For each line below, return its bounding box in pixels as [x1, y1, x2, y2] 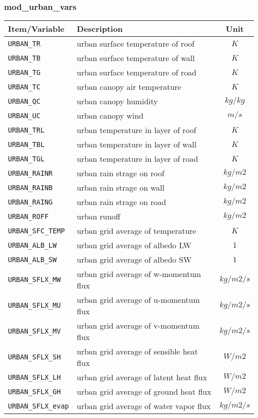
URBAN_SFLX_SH [8, 353, 61, 361]
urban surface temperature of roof [76, 38, 194, 50]
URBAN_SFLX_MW [8, 276, 61, 284]
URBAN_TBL [8, 140, 45, 148]
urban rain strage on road [76, 196, 166, 208]
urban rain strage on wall [76, 182, 165, 194]
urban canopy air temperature [76, 81, 182, 93]
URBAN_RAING [8, 198, 53, 206]
